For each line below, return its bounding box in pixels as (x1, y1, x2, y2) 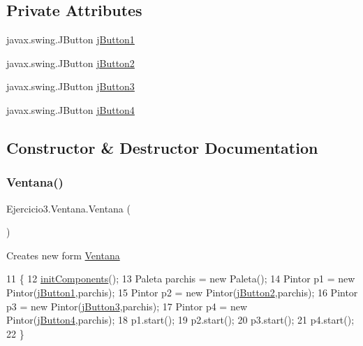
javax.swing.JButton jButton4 (6, 102, 135, 117)
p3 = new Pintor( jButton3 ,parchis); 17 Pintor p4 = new (6, 298, 248, 313)
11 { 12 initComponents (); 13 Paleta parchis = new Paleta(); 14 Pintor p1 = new (6, 271, 355, 286)
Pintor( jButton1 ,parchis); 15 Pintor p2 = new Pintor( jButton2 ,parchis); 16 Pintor (6, 284, 358, 299)
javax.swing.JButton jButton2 (6, 55, 135, 70)
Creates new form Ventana (6, 247, 120, 262)
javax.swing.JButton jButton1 (6, 32, 135, 47)
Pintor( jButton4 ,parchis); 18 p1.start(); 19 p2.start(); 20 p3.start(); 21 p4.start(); (6, 312, 355, 327)
